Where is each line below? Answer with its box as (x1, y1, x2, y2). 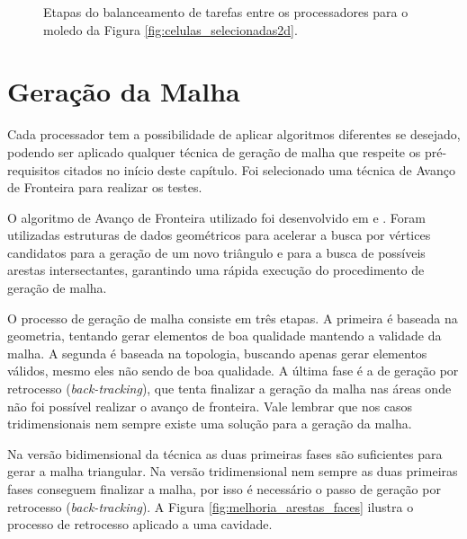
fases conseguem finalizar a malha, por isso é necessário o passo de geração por (7, 480, 441, 498)
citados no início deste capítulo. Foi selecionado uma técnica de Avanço (63, 160, 455, 179)
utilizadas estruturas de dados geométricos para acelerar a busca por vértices (7, 225, 431, 244)
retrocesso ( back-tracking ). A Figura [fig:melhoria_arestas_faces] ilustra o (7, 497, 414, 516)
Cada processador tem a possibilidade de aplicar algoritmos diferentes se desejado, (7, 125, 461, 144)
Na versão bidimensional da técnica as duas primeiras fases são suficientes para (7, 444, 443, 463)
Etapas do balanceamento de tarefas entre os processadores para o (43, 3, 409, 21)
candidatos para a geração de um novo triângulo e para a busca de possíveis (7, 243, 426, 261)
